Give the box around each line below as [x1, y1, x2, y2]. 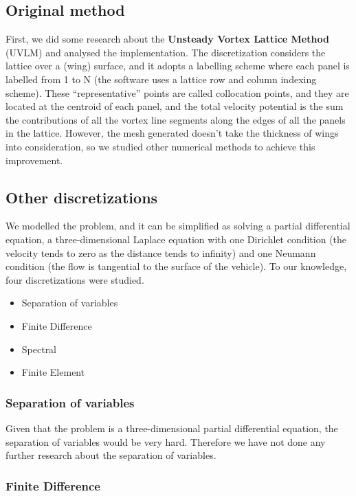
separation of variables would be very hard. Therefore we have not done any [5, 434, 326, 449]
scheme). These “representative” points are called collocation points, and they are [5, 85, 349, 100]
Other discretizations [5, 186, 158, 207]
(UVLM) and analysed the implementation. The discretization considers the [5, 45, 326, 59]
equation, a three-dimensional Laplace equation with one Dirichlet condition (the [5, 232, 347, 246]
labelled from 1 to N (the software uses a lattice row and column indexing [5, 71, 317, 86]
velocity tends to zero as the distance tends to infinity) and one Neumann [5, 245, 316, 260]
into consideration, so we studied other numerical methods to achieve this [5, 139, 315, 153]
